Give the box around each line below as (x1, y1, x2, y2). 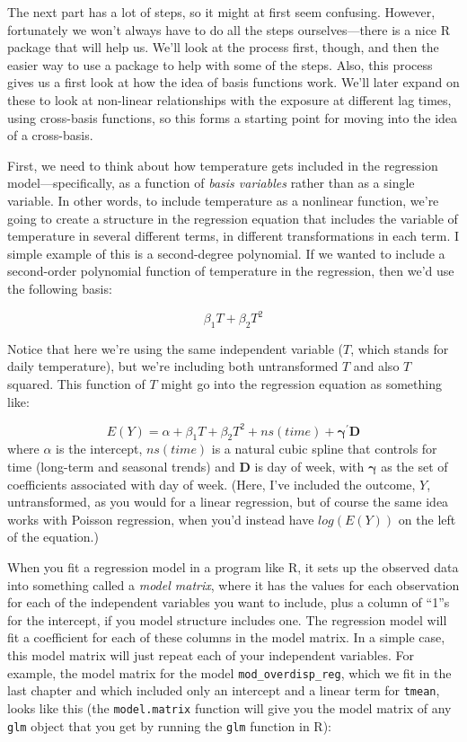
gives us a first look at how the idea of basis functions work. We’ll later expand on (7, 73, 460, 92)
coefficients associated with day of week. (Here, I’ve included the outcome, (7, 474, 416, 493)
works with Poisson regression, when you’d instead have (7, 509, 314, 528)
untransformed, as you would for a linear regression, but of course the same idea (7, 492, 449, 511)
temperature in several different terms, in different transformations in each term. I (7, 226, 460, 245)
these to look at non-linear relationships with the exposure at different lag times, (7, 90, 452, 109)
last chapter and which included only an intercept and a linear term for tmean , (7, 681, 440, 700)
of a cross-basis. (7, 126, 93, 145)
